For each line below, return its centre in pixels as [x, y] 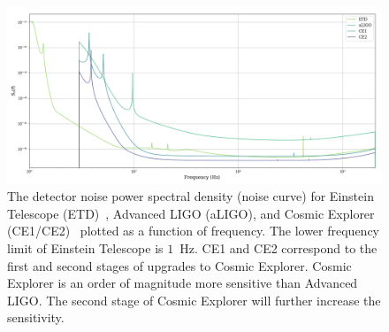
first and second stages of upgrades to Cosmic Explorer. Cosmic [179, 265]
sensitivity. [36, 317]
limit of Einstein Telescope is [85, 247]
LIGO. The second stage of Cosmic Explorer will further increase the [194, 300]
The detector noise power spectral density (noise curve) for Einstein [191, 196]
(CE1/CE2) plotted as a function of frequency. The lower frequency [194, 231]
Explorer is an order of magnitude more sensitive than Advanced [183, 283]
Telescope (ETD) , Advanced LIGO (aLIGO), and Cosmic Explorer [191, 213]
